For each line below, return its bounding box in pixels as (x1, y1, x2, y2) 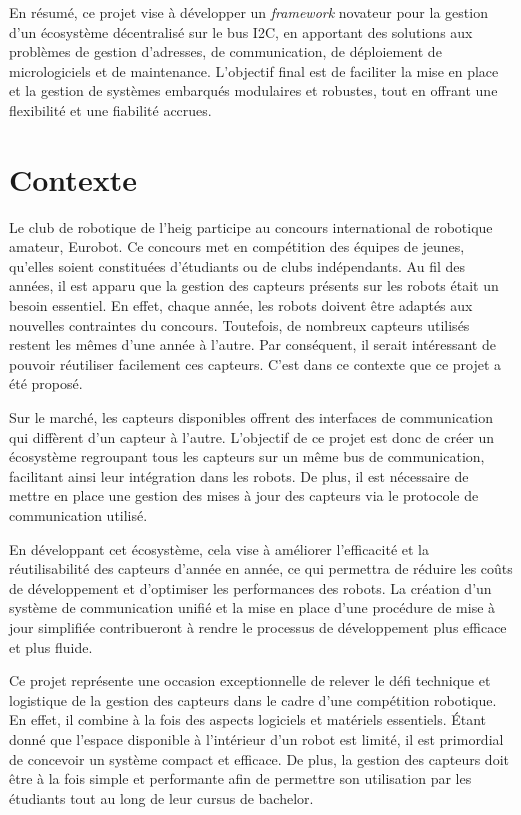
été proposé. (9, 373, 83, 394)
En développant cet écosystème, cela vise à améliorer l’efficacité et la (9, 538, 430, 559)
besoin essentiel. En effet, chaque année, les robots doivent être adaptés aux (9, 295, 473, 316)
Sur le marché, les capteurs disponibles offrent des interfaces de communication (9, 407, 494, 428)
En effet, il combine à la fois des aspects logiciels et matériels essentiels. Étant (9, 709, 487, 730)
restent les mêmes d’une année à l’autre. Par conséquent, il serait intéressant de (9, 334, 496, 355)
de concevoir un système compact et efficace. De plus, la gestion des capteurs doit (9, 748, 509, 769)
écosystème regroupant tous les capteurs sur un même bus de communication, (9, 446, 485, 467)
